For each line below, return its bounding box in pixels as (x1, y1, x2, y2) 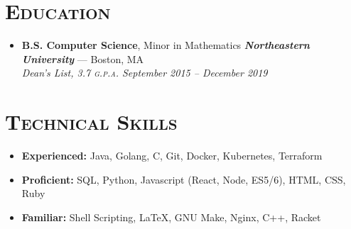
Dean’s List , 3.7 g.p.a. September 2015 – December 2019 (21, 65, 268, 80)
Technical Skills (5, 107, 178, 136)
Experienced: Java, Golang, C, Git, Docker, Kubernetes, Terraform (21, 148, 323, 163)
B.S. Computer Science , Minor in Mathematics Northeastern (21, 38, 310, 52)
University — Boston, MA (21, 51, 144, 66)
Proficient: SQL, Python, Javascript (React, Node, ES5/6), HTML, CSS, (21, 172, 346, 186)
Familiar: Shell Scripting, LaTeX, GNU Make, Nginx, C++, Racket (21, 209, 321, 224)
